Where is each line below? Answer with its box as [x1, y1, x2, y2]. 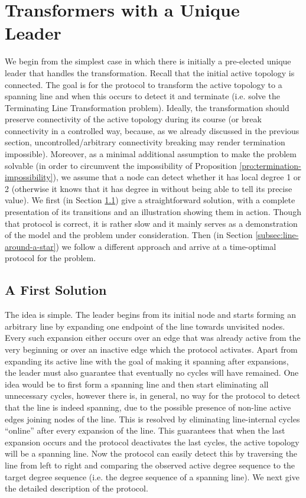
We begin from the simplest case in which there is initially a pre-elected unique [5, 55, 291, 67]
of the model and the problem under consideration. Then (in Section [5, 229, 253, 241]
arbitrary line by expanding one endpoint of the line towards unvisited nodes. [5, 320, 285, 332]
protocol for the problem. [5, 252, 96, 264]
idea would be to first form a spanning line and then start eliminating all [5, 377, 269, 390]
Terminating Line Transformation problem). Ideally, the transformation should [5, 101, 289, 113]
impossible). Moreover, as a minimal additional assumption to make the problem [5, 148, 297, 160]
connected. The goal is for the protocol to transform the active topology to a [5, 78, 282, 90]
